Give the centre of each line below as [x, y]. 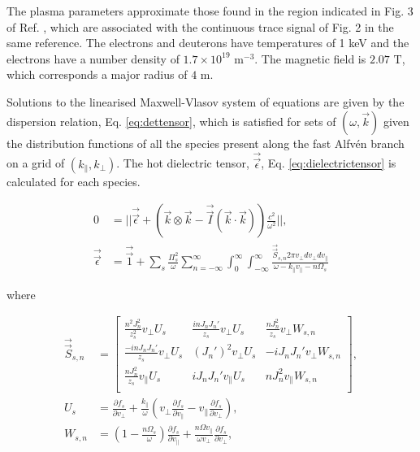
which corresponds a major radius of [97, 74]
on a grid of [36, 163]
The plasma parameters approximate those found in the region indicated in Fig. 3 [210, 11]
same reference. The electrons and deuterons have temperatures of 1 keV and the [208, 43]
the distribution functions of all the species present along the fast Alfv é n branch [206, 143]
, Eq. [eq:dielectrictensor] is [329, 163]
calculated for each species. [74, 181]
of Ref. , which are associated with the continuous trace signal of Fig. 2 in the [200, 26]
